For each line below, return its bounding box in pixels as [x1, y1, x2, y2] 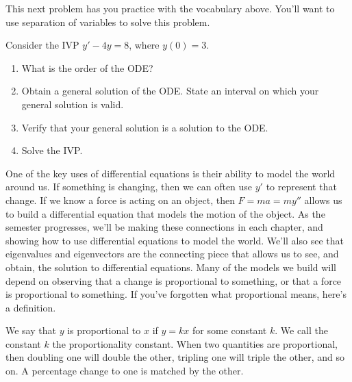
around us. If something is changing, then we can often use [5, 179, 253, 194]
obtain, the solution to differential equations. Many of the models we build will [5, 259, 336, 274]
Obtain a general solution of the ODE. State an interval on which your [21, 84, 319, 98]
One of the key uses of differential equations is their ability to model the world [5, 166, 336, 180]
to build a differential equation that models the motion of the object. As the [5, 206, 325, 220]
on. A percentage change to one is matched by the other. [5, 364, 244, 378]
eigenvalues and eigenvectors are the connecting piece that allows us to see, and [5, 246, 339, 261]
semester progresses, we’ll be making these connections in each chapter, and [5, 220, 323, 234]
